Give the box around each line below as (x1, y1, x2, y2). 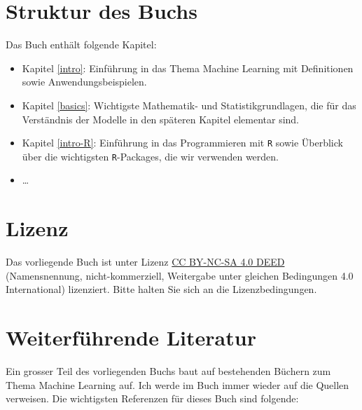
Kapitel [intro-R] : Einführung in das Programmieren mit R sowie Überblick (22, 135, 343, 150)
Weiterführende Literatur (6, 323, 256, 352)
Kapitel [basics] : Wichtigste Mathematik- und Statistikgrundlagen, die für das (22, 97, 356, 112)
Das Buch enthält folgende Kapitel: (6, 37, 157, 52)
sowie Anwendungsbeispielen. (22, 74, 147, 89)
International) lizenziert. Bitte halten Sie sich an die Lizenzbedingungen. (6, 282, 317, 296)
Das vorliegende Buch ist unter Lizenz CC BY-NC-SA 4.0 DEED (6, 254, 285, 269)
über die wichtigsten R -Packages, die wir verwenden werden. (22, 149, 279, 163)
